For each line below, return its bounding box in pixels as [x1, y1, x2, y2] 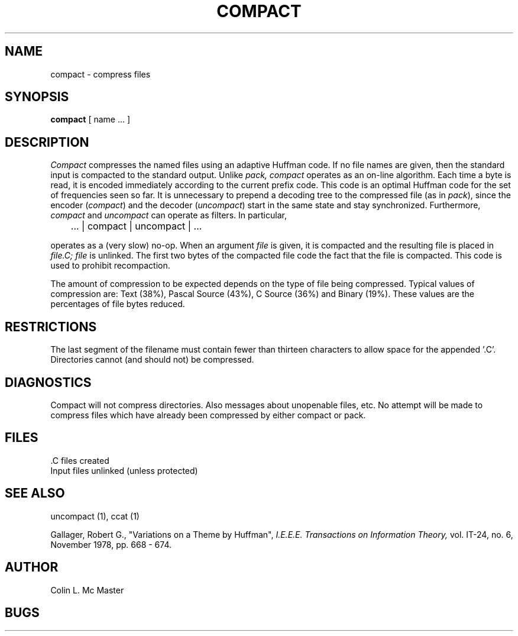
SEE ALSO [5, 486, 65, 501]
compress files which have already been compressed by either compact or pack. [50, 409, 366, 420]
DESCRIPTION [5, 134, 89, 150]
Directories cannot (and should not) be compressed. [50, 354, 254, 365]
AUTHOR [5, 560, 59, 575]
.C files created [50, 455, 109, 466]
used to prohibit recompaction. [50, 260, 170, 271]
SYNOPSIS [5, 89, 69, 105]
